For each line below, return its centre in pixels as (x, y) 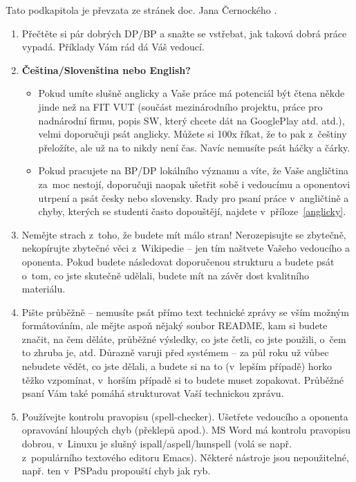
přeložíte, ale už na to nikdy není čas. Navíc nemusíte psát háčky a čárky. (194, 147)
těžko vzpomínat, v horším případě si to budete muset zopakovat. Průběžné (183, 379)
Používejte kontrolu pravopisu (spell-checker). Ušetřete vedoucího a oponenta (185, 416)
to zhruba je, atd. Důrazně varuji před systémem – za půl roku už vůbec (175, 352)
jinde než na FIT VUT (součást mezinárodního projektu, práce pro (180, 106)
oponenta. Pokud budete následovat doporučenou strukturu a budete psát (178, 261)
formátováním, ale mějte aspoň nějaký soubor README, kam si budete (175, 325)
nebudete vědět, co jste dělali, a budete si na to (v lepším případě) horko (177, 366)
